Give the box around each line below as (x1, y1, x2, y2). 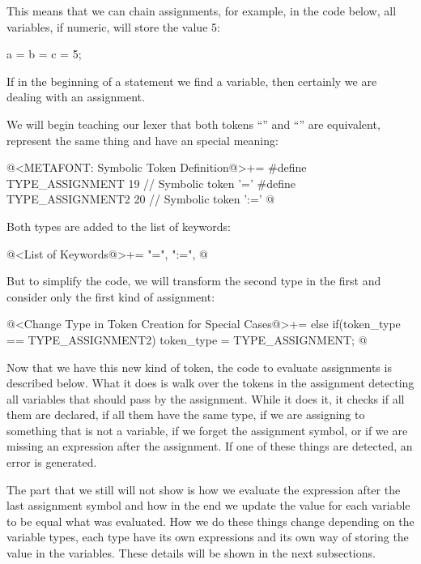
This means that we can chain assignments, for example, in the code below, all (6, 2, 397, 19)
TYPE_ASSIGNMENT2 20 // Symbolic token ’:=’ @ (6, 190, 275, 207)
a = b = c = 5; (6, 45, 82, 62)
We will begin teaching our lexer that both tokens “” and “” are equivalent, (6, 115, 381, 132)
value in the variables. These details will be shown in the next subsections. (6, 545, 376, 562)
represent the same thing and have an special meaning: (6, 131, 279, 148)
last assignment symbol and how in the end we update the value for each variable (6, 497, 410, 514)
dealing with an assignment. (6, 88, 145, 105)
